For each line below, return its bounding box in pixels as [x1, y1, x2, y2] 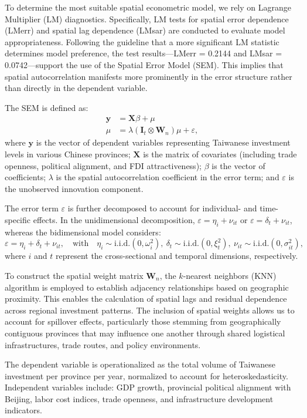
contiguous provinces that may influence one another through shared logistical [5, 326, 285, 339]
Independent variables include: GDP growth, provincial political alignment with [5, 381, 291, 393]
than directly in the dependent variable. [5, 82, 148, 94]
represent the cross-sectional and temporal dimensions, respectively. [55, 250, 298, 262]
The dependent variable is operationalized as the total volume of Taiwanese [5, 358, 275, 370]
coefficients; [5, 171, 46, 183]
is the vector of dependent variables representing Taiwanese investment [36, 136, 291, 149]
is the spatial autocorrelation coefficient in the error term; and [56, 171, 279, 183]
